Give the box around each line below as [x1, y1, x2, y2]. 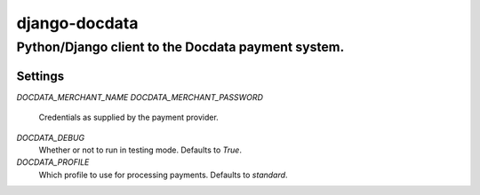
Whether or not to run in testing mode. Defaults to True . [38, 144, 242, 155]
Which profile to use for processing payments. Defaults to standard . [38, 169, 288, 180]
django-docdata [16, 13, 139, 33]
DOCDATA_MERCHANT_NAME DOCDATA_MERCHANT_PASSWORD [16, 91, 264, 102]
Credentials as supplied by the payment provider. [38, 112, 220, 123]
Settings [16, 68, 65, 83]
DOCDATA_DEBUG [16, 132, 85, 143]
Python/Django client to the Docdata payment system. [16, 39, 345, 55]
